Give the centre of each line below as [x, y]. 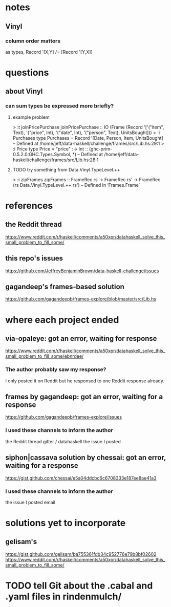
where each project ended [62, 320]
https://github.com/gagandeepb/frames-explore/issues [63, 417]
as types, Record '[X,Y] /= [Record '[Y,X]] [49, 52]
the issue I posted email [30, 502]
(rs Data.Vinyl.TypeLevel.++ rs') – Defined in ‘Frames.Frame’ [76, 185]
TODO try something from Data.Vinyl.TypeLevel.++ [66, 169]
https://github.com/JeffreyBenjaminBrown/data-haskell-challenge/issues [82, 271]
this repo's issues [34, 258]
